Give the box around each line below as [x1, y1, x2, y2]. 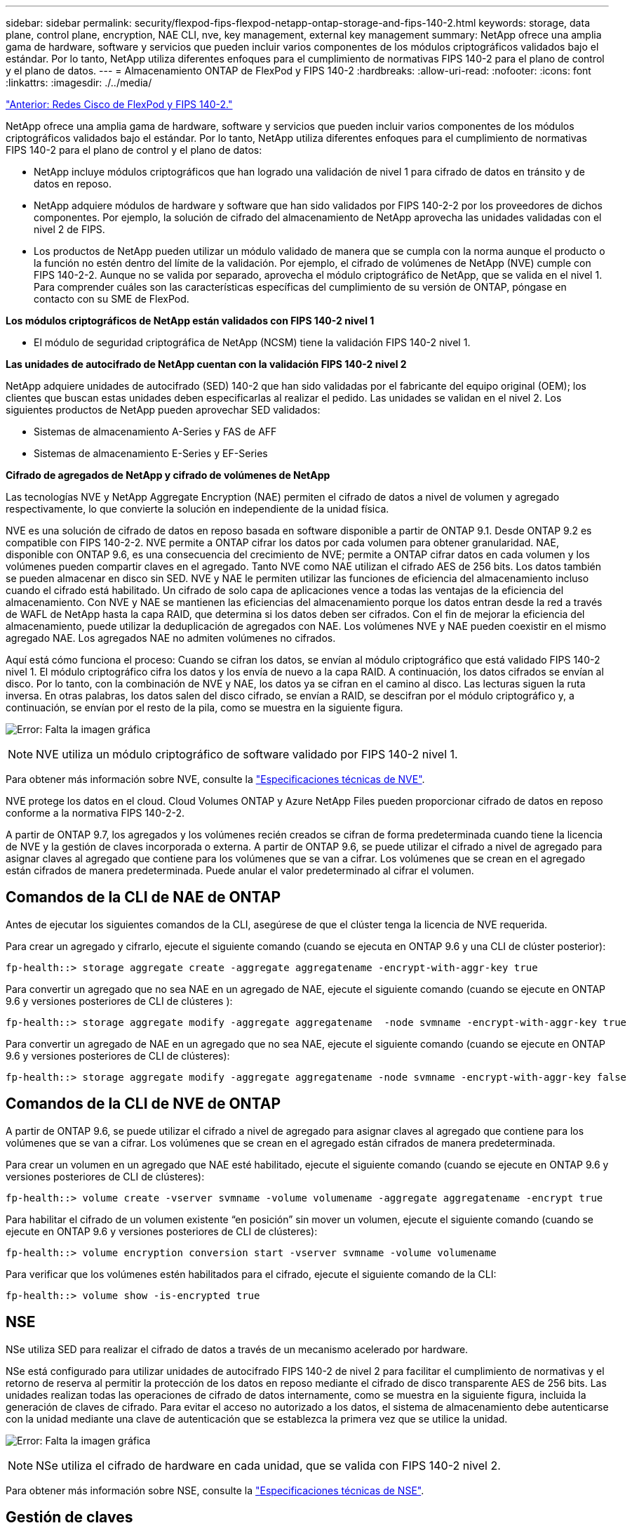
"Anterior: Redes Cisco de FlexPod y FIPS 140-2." [6, 98, 233, 110]
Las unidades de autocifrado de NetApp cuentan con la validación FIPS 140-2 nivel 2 [6, 358, 407, 370]
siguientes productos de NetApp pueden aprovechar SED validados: [6, 404, 321, 416]
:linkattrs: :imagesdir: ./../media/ [6, 77, 152, 88]
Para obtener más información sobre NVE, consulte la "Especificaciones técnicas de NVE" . [6, 773, 425, 785]
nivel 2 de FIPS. [34, 223, 105, 235]
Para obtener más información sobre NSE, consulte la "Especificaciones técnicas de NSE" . [6, 1484, 424, 1496]
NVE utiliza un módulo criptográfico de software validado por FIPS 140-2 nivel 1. [36, 747, 458, 761]
